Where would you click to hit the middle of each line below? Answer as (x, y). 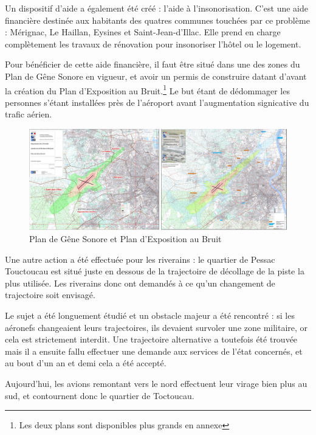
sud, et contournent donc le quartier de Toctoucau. (100, 395)
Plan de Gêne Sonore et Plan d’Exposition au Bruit (125, 239)
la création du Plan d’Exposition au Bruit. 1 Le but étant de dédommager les (147, 89)
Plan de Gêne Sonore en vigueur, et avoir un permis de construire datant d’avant (156, 76)
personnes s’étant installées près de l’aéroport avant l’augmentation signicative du (157, 102)
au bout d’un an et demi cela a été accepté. (86, 363)
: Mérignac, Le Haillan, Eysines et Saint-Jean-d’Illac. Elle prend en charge (143, 32)
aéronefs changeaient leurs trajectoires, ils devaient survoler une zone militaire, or (156, 327)
